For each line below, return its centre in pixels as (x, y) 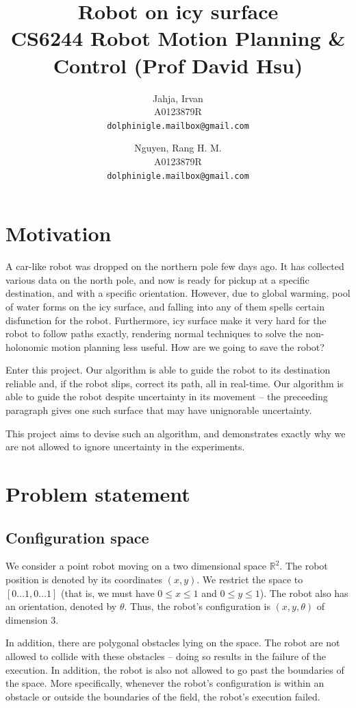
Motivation (59, 233)
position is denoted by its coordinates (84, 579)
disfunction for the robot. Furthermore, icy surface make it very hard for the (166, 320)
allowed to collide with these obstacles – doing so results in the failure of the (166, 656)
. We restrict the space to (250, 579)
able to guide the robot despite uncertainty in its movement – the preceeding (167, 396)
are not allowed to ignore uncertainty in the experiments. (125, 447)
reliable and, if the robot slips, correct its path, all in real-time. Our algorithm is (175, 383)
